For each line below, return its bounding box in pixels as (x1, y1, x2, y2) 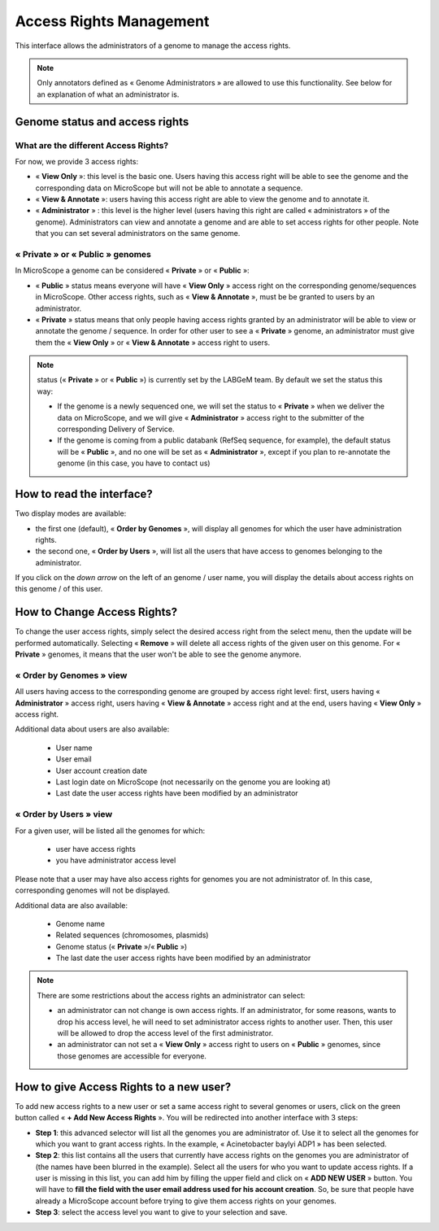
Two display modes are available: (15, 509, 127, 518)
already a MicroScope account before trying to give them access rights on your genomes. (35, 1196, 337, 1206)
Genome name (55, 919, 106, 928)
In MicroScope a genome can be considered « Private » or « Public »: (15, 265, 250, 276)
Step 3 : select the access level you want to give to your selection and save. (35, 1207, 288, 1217)
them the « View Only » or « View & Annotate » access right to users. (35, 338, 271, 347)
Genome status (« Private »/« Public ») (55, 941, 188, 951)
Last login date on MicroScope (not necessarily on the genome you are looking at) (55, 777, 331, 787)
